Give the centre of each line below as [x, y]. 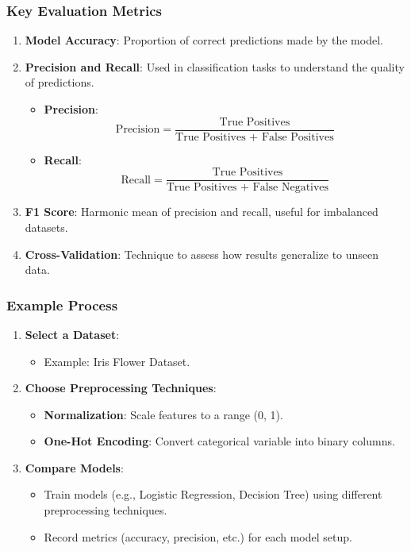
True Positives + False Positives [255, 137]
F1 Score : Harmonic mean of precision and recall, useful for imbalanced [202, 212]
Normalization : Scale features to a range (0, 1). [163, 414]
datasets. [46, 227]
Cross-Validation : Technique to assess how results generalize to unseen [202, 254]
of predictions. [60, 82]
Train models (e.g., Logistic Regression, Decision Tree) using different [213, 494]
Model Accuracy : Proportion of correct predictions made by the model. [204, 40]
